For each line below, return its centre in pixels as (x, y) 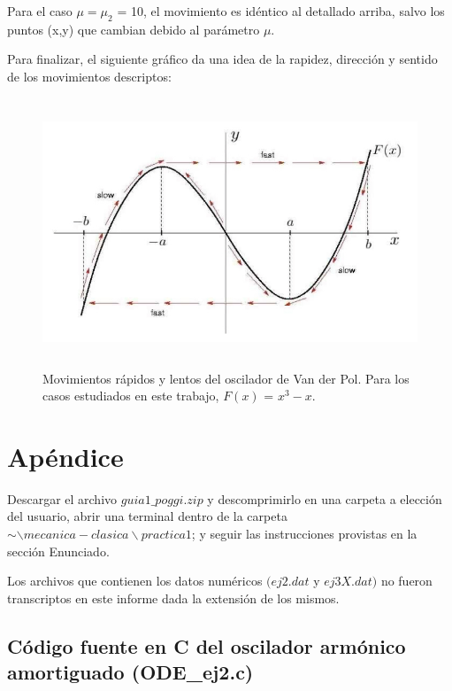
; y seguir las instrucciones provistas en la (304, 534)
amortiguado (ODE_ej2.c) (130, 672)
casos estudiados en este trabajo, (131, 396)
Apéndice (65, 456)
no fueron (406, 581)
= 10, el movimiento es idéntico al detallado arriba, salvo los (281, 11)
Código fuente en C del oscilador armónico (207, 645)
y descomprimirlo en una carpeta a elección (325, 498)
